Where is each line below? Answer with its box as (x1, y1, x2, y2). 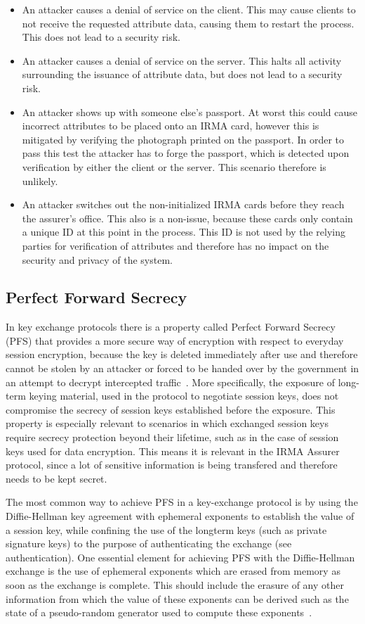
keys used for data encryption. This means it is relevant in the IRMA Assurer (6, 443, 340, 458)
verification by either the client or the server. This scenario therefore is (22, 159, 326, 174)
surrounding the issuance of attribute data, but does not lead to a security (22, 67, 343, 82)
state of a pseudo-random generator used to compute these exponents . (6, 605, 312, 620)
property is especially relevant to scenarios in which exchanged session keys (6, 416, 328, 431)
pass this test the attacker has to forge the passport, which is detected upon (22, 146, 350, 160)
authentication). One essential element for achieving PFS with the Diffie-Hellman (6, 549, 355, 564)
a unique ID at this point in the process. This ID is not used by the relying (22, 224, 346, 239)
